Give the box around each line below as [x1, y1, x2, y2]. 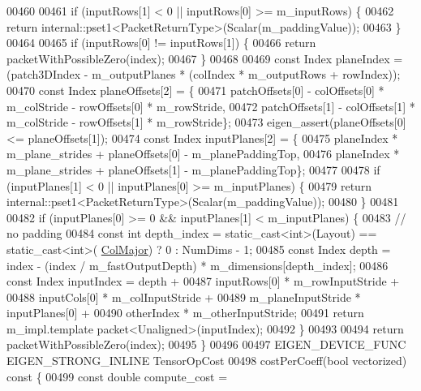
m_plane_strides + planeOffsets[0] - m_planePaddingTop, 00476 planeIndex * [6, 145, 400, 162]
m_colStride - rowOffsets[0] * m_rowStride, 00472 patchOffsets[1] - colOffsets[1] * [6, 97, 415, 114]
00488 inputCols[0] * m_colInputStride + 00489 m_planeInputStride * [6, 288, 361, 305]
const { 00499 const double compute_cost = [6, 367, 228, 385]
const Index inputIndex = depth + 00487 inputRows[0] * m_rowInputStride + [6, 273, 400, 290]
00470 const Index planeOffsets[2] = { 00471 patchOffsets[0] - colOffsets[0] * [6, 81, 384, 98]
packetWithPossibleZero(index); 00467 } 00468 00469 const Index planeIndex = [6, 49, 403, 67]
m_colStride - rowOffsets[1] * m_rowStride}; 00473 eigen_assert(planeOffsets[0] [6, 114, 406, 131]
